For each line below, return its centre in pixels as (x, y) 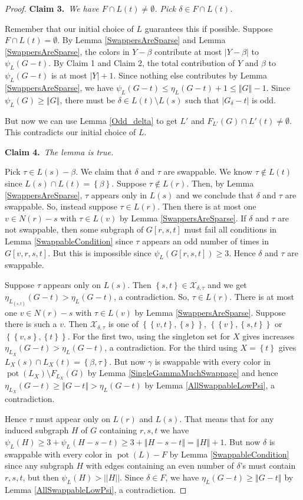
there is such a (31, 324)
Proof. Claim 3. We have (52, 8)
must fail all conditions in (230, 229)
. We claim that (104, 171)
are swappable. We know (208, 171)
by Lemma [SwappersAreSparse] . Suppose (210, 312)
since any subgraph (39, 465)
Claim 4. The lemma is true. (59, 151)
